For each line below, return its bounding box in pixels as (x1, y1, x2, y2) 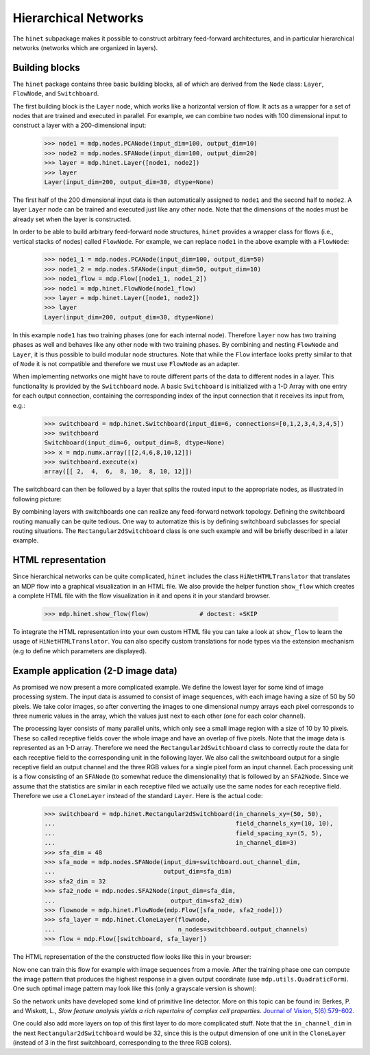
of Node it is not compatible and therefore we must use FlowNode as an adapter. (12, 359, 240, 367)
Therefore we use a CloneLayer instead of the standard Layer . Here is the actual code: (12, 792, 263, 800)
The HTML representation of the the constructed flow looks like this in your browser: (12, 953, 251, 961)
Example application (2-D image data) (12, 665, 178, 677)
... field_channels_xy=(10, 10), (44, 819, 334, 828)
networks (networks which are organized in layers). (12, 43, 158, 52)
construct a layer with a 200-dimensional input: (12, 121, 147, 130)
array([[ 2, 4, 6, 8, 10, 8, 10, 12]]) (44, 468, 193, 475)
